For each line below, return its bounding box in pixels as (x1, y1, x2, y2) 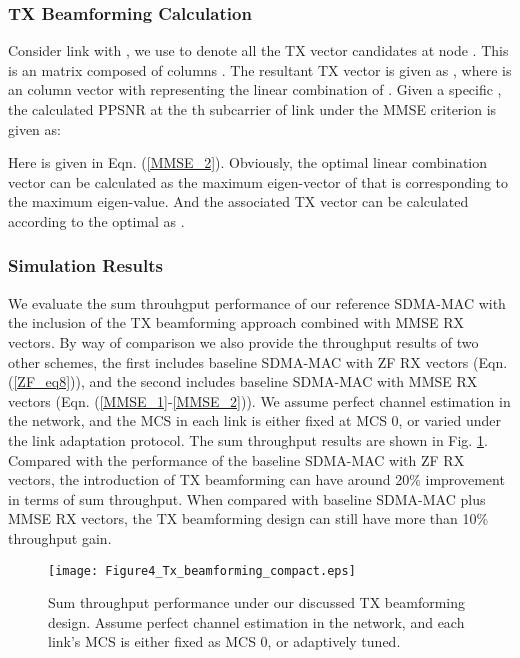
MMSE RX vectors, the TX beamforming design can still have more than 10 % (8, 508, 489, 529)
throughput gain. (8, 527, 112, 548)
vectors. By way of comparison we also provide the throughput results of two (8, 331, 479, 352)
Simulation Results (8, 253, 163, 278)
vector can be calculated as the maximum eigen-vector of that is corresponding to (8, 171, 509, 192)
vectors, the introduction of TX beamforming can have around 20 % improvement (8, 469, 505, 490)
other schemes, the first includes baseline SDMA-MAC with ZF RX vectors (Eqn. (8, 351, 508, 372)
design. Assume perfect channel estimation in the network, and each (48, 611, 465, 632)
